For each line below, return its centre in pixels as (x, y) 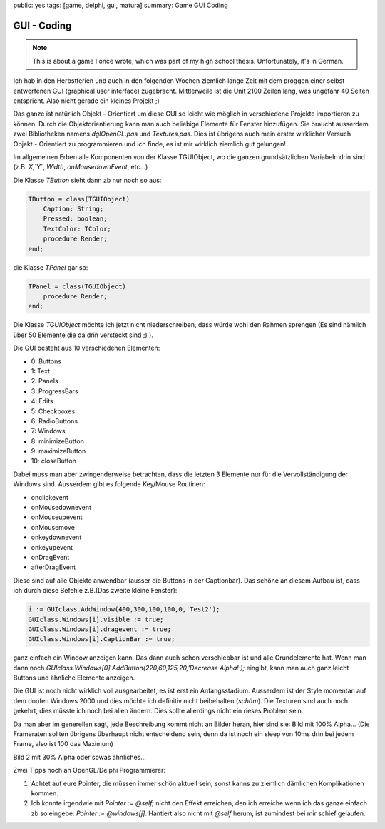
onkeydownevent (56, 537)
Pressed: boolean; (75, 219)
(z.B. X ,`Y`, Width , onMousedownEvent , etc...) (81, 167)
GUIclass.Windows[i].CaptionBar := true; (102, 639)
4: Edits (42, 401)
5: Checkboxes (53, 411)
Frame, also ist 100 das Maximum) (63, 744)
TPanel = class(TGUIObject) (77, 286)
